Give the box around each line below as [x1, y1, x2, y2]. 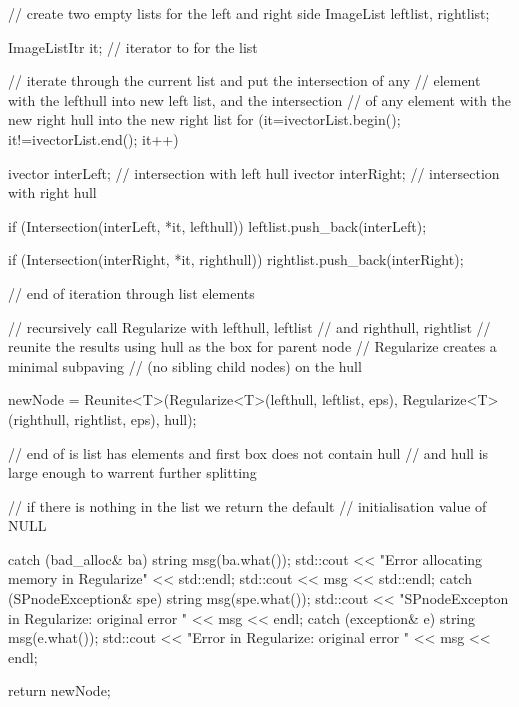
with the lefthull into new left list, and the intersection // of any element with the [8, 89, 512, 110]
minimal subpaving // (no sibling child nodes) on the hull [8, 355, 362, 376]
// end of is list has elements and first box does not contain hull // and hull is [8, 442, 489, 463]
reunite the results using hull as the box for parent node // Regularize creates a [8, 336, 497, 357]
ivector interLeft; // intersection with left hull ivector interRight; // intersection [8, 162, 500, 183]
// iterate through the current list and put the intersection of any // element [8, 70, 481, 91]
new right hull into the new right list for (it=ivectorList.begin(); [8, 109, 401, 130]
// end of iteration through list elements [8, 282, 255, 303]
